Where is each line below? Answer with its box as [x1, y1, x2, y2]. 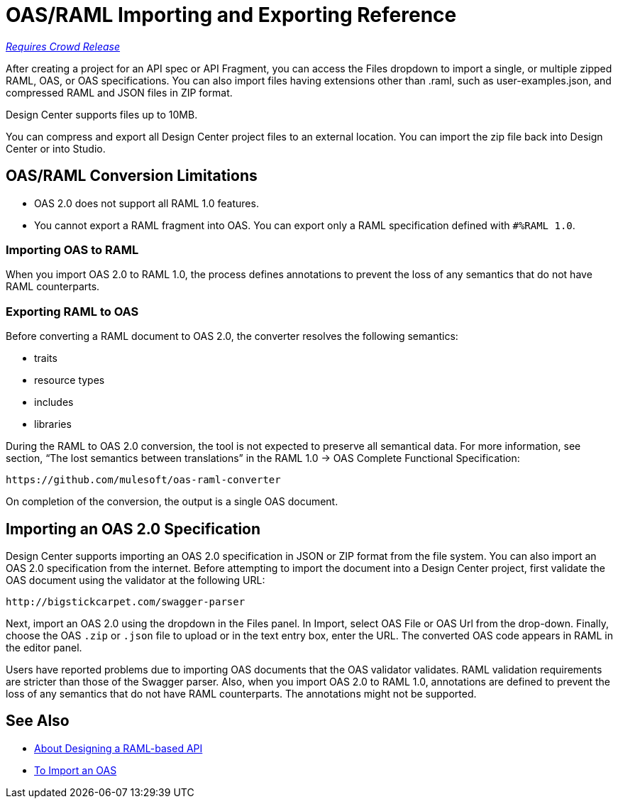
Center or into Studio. [6, 142, 106, 155]
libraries [34, 418, 72, 431]
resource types [34, 374, 105, 387]
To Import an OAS [34, 764, 117, 776]
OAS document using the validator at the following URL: [6, 573, 265, 586]
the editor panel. [6, 641, 82, 654]
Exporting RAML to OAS [6, 304, 139, 319]
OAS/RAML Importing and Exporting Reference [6, 3, 457, 27]
